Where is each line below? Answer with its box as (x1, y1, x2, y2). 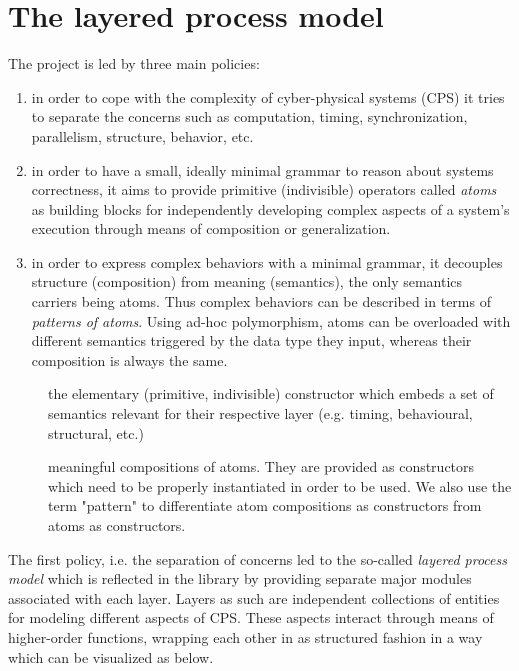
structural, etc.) (48, 422, 144, 443)
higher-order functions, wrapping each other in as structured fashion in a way (8, 626, 483, 647)
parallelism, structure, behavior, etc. (31, 125, 254, 146)
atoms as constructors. (48, 515, 186, 535)
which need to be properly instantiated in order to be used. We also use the (48, 475, 512, 496)
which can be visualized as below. (8, 646, 214, 667)
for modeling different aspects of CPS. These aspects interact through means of (8, 607, 494, 628)
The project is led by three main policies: (8, 53, 260, 74)
